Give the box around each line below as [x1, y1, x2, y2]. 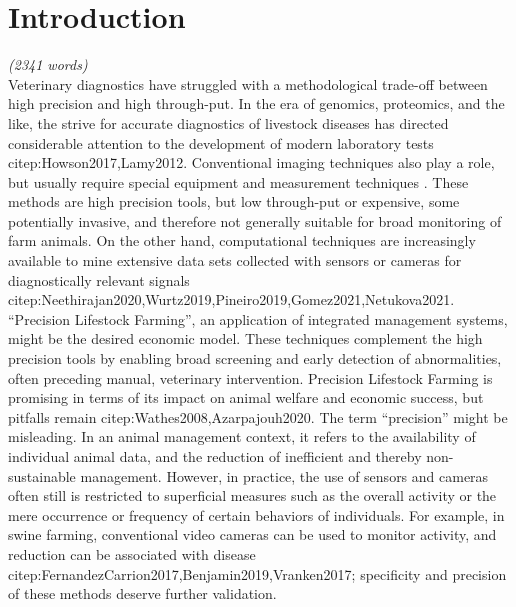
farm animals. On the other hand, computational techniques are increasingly [8, 230, 476, 251]
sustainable [8, 465, 76, 486]
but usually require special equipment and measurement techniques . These [8, 171, 469, 192]
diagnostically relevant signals [8, 269, 190, 290]
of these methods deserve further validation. [8, 583, 277, 604]
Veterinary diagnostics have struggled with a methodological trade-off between [8, 73, 488, 94]
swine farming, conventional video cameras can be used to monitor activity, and [8, 524, 497, 545]
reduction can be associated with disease [8, 543, 256, 564]
